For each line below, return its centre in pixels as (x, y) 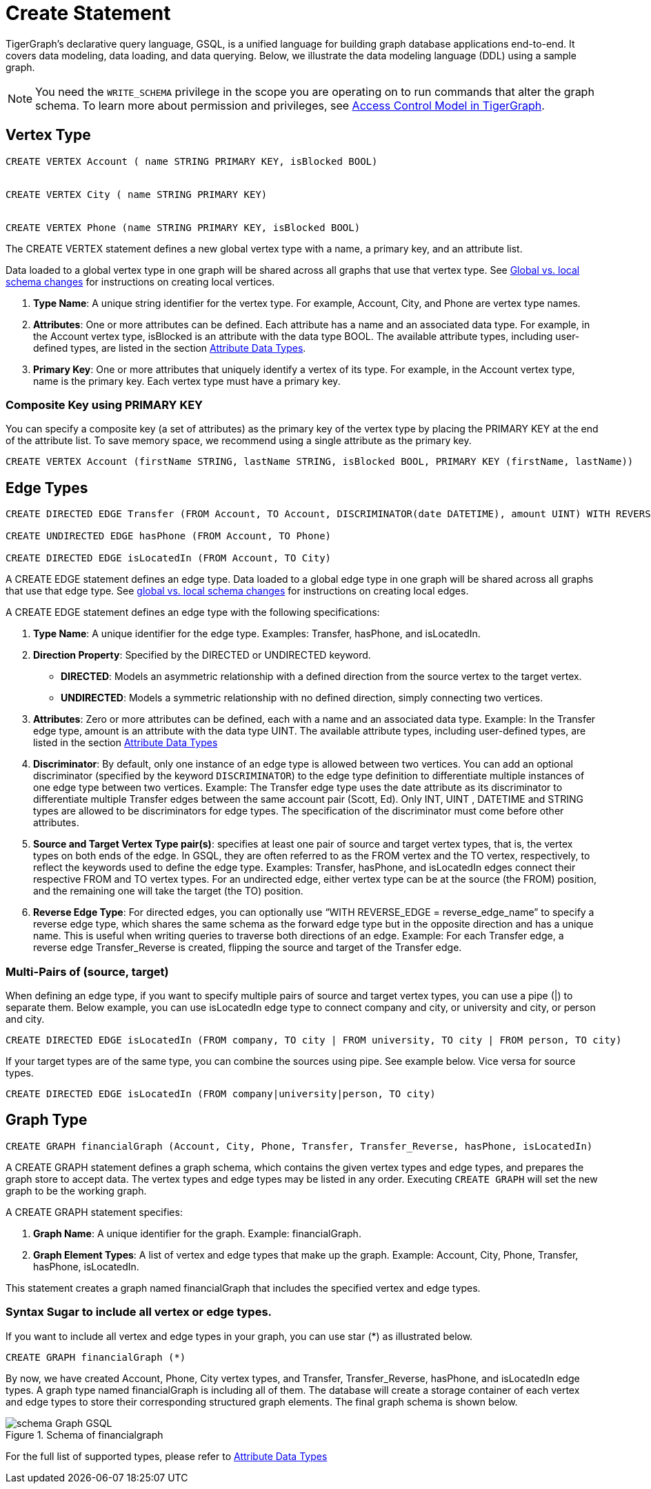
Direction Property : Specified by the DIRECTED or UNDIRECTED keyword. (202, 655)
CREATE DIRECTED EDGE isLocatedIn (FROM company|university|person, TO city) (221, 1093)
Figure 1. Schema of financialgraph (84, 1435)
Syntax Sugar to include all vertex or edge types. (139, 1312)
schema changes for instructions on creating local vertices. (140, 281)
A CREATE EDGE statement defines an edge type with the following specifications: (193, 612)
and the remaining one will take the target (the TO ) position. (168, 891)
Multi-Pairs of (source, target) (87, 971)
